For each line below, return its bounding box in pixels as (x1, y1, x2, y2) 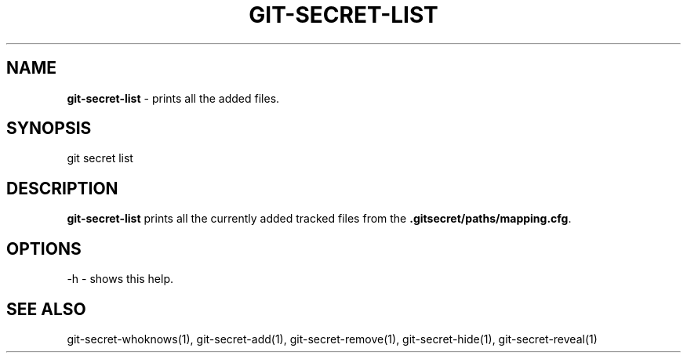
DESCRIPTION (6, 178, 118, 198)
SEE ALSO (6, 299, 86, 319)
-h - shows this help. (67, 272, 174, 286)
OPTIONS (6, 238, 82, 259)
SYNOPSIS (6, 118, 92, 139)
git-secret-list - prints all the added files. (67, 91, 280, 105)
